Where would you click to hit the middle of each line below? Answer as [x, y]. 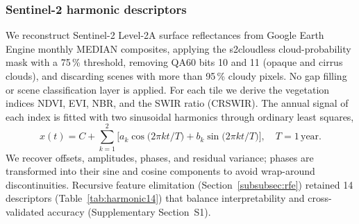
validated [25, 211]
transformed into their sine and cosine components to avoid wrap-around [160, 171]
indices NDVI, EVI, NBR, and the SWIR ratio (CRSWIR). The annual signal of [177, 103]
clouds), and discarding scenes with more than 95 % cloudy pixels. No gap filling [176, 76]
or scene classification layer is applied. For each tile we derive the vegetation [168, 89]
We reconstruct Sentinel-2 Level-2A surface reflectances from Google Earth [165, 35]
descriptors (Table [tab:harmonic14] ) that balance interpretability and [155, 198]
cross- [320, 198]
